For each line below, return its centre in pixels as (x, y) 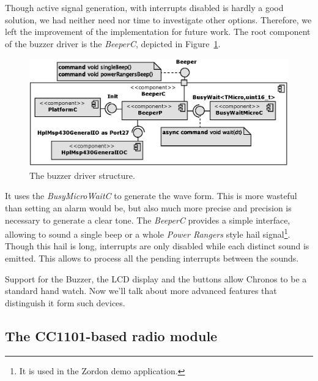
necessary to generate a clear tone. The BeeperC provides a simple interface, (148, 220)
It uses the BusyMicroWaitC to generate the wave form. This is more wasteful (151, 196)
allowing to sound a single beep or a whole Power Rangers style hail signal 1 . (148, 233)
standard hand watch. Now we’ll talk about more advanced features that (141, 291)
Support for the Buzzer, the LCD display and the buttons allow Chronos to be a (156, 278)
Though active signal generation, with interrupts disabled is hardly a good (144, 7)
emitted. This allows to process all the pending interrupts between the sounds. (152, 258)
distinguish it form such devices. (65, 302)
